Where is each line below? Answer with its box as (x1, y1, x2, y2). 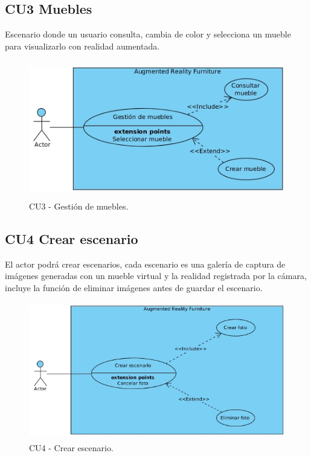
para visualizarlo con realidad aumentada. (5, 39, 160, 52)
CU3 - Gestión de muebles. (29, 199, 129, 212)
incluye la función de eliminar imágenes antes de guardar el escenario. (5, 281, 263, 294)
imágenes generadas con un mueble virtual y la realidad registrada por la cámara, (5, 269, 307, 282)
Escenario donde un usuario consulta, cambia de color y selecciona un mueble (5, 28, 291, 40)
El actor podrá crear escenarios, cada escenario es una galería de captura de (5, 257, 286, 270)
